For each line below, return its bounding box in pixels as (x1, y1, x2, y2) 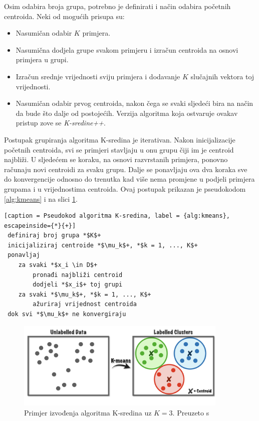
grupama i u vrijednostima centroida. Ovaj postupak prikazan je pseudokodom (4, 183, 246, 194)
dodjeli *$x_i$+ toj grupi (33, 281, 123, 289)
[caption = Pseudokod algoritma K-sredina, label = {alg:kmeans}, (4, 212, 230, 220)
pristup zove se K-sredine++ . (16, 117, 106, 128)
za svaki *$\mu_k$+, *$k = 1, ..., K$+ (18, 291, 151, 298)
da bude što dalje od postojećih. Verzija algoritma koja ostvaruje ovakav (16, 107, 238, 118)
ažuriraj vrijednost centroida (33, 301, 137, 308)
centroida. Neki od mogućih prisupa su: (4, 11, 125, 21)
